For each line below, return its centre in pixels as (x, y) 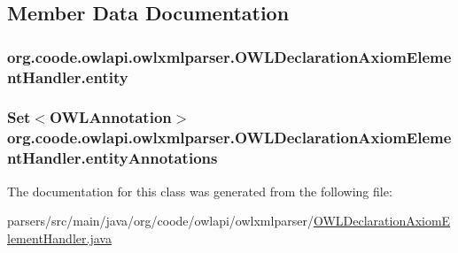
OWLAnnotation (111, 117)
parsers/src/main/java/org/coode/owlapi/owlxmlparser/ (160, 221)
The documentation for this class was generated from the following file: (200, 191)
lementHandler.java (59, 238)
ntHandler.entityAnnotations (113, 158)
